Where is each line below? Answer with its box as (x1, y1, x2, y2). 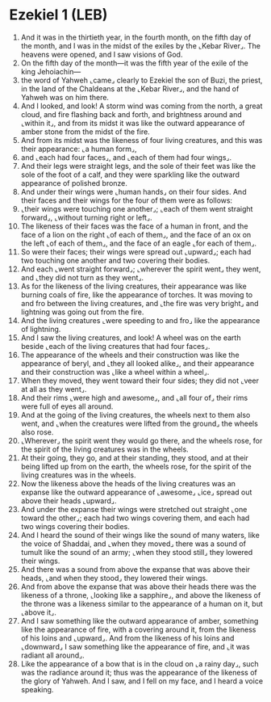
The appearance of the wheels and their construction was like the (20, 350, 240, 359)
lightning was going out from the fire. (20, 307, 144, 317)
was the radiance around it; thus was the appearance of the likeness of (20, 667, 257, 677)
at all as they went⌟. (20, 384, 87, 393)
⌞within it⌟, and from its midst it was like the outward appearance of (20, 118, 245, 128)
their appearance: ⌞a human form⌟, (20, 144, 137, 153)
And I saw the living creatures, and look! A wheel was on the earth (20, 333, 241, 343)
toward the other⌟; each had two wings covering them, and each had (20, 513, 250, 523)
